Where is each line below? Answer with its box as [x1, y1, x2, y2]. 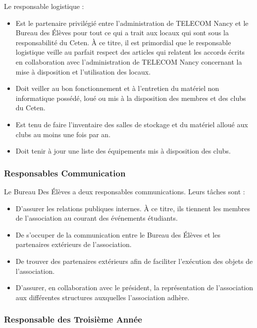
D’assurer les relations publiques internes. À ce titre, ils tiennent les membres [15, 203, 250, 213]
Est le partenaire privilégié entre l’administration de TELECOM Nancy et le [15, 17, 249, 28]
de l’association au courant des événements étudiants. [15, 213, 178, 223]
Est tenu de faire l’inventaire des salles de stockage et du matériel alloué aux [15, 119, 248, 129]
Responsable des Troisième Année [4, 313, 142, 326]
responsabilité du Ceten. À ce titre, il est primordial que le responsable [15, 37, 231, 47]
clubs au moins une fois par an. [15, 129, 111, 139]
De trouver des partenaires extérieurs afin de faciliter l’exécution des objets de [15, 255, 253, 266]
